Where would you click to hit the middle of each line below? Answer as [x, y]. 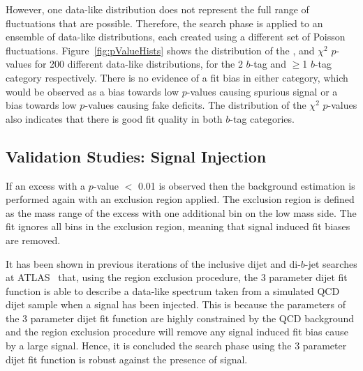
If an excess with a [46, 185]
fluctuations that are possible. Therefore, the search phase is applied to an [164, 23]
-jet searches [331, 263]
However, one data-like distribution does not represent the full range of [157, 9]
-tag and [268, 64]
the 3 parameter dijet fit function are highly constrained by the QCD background [180, 318]
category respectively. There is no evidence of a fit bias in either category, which [177, 77]
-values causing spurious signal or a [262, 91]
